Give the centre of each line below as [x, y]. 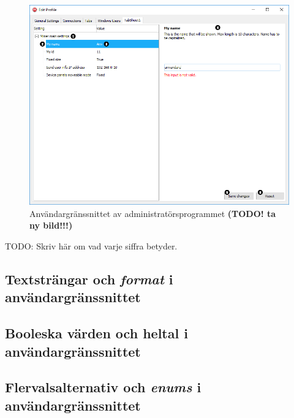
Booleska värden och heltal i [96, 333]
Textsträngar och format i [89, 279]
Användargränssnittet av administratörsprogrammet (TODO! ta [153, 213]
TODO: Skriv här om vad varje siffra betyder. [91, 246]
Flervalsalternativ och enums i [103, 387]
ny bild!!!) [51, 225]
